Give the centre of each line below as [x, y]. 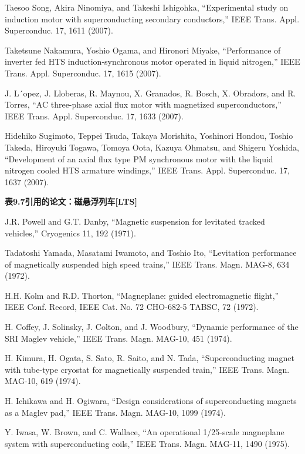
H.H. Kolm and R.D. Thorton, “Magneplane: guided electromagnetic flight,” [142, 295]
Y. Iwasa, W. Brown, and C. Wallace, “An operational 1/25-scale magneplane [145, 432]
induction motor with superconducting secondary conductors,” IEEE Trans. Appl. [152, 19]
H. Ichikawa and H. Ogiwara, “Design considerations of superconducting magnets [151, 401]
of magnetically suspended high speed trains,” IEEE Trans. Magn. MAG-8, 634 [147, 264]
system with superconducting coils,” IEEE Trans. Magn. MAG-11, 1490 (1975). [148, 443]
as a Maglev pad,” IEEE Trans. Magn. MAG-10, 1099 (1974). [115, 412]
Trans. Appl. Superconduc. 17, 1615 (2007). [83, 73]
